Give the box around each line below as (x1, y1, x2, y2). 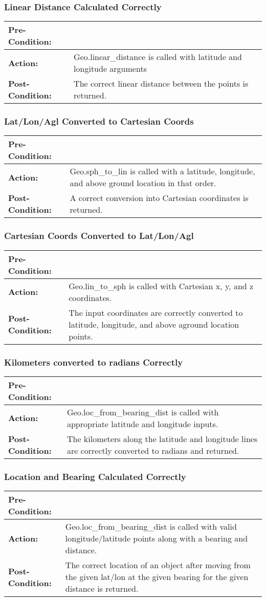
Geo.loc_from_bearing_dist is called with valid (65, 520, 237, 533)
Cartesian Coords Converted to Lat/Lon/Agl (4, 229, 194, 242)
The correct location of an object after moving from (65, 559, 251, 571)
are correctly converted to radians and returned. (66, 444, 239, 456)
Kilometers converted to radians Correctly (4, 355, 183, 368)
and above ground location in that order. (70, 177, 216, 189)
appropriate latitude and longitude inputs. (66, 417, 218, 430)
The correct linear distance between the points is (74, 77, 249, 90)
